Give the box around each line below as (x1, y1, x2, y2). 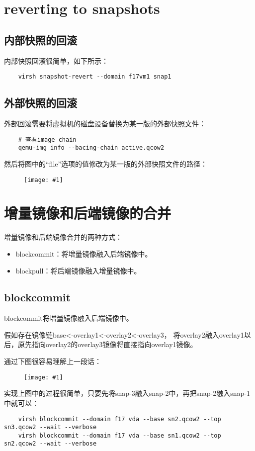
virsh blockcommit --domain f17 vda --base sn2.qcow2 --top (18, 415, 221, 423)
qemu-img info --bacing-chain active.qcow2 (18, 144, 165, 152)
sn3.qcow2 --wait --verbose (4, 424, 97, 431)
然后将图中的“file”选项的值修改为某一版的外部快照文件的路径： (4, 158, 208, 169)
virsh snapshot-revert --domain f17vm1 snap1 (18, 73, 171, 81)
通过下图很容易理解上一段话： (4, 356, 101, 366)
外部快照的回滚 (4, 95, 77, 110)
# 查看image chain (18, 136, 77, 143)
